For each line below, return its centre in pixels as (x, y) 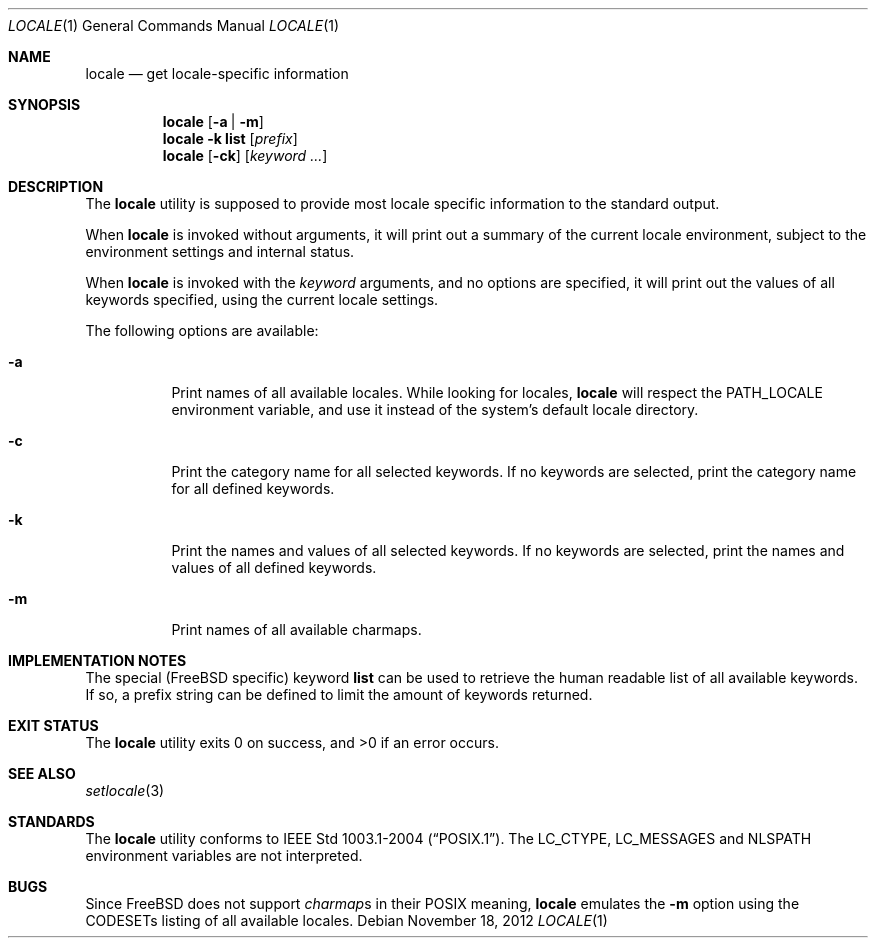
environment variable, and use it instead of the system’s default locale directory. (435, 409)
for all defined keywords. (253, 488)
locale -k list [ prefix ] (230, 138)
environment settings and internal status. (220, 251)
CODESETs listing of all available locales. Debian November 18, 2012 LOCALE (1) (346, 920)
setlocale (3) (125, 790)
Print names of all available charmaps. (296, 629)
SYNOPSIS (44, 104)
